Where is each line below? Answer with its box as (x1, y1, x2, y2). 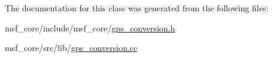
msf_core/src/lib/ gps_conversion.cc (5, 41, 138, 54)
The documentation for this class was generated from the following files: (5, 2, 269, 14)
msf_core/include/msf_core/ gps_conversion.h (5, 21, 175, 34)
